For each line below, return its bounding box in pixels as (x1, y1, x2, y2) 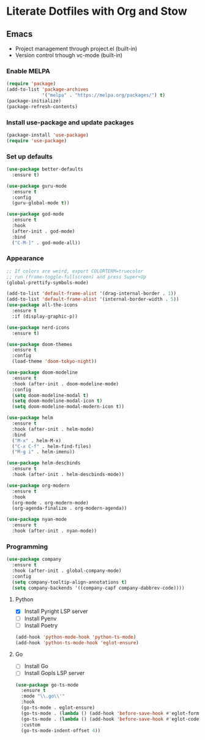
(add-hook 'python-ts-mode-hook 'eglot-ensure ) (15, 639, 139, 646)
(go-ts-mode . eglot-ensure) (21, 704, 95, 711)
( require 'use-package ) (6, 137, 67, 144)
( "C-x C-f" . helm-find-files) (12, 443, 92, 449)
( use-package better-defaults (6, 166, 84, 172)
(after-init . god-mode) (12, 228, 75, 234)
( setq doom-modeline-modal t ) (12, 392, 89, 398)
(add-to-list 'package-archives (6, 87, 89, 93)
